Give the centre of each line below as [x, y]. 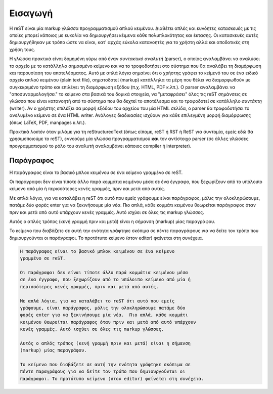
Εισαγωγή [31, 13]
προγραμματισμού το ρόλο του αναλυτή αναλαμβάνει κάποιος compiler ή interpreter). [100, 146]
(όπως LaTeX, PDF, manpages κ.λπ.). [48, 122]
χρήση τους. [22, 49]
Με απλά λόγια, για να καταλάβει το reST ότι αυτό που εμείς [97, 301]
